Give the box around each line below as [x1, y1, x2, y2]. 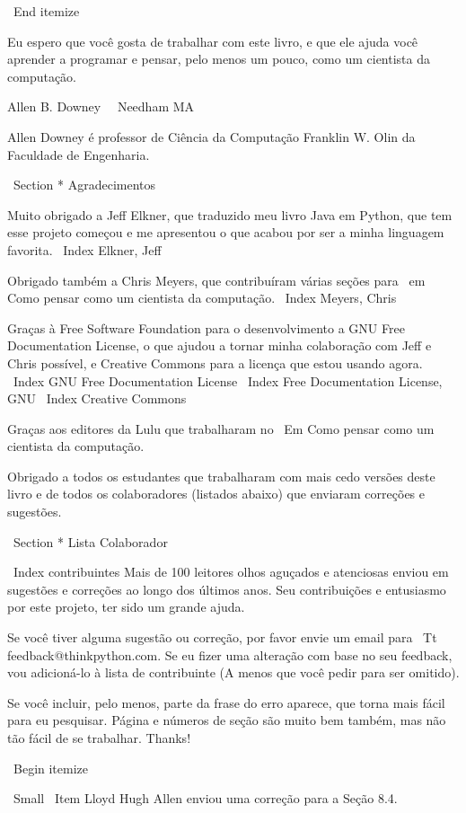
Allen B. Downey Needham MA [7, 97, 195, 116]
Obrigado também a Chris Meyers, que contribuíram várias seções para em [7, 270, 426, 289]
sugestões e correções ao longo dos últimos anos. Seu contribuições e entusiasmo [7, 579, 446, 598]
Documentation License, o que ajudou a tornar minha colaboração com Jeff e [7, 336, 432, 355]
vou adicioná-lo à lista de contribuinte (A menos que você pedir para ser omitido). [7, 663, 460, 682]
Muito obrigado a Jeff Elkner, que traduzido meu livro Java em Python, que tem [7, 205, 453, 224]
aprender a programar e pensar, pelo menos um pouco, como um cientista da [7, 49, 431, 68]
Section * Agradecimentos [13, 175, 155, 194]
